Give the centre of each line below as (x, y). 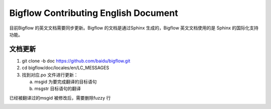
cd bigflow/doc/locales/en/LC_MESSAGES (65, 68)
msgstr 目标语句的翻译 (58, 89)
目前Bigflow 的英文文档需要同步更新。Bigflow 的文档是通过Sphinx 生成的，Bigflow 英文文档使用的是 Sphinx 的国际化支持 (134, 28)
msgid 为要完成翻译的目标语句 (66, 82)
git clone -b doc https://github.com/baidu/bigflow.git (76, 61)
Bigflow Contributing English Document (94, 13)
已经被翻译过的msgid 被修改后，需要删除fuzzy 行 (60, 98)
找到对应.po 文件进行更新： (50, 75)
